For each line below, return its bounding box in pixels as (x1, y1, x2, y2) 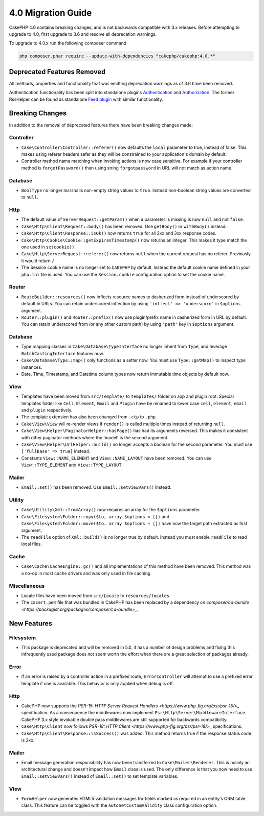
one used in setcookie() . (21, 244, 76, 250)
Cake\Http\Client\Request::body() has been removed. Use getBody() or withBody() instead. (21, 223, 227, 229)
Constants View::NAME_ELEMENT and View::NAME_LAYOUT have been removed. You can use (21, 455, 212, 461)
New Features (9, 619, 52, 627)
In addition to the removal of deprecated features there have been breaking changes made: (9, 122, 193, 128)
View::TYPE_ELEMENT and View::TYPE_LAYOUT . (21, 462, 123, 468)
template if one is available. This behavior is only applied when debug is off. (21, 680, 174, 686)
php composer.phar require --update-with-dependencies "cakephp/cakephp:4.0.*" (19, 53, 216, 59)
